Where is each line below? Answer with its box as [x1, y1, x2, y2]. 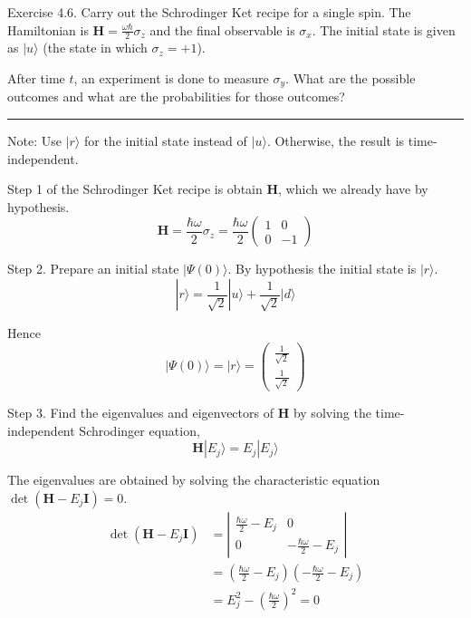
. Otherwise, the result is [266, 131, 405, 150]
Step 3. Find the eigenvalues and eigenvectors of [7, 403, 274, 422]
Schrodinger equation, [79, 420, 200, 439]
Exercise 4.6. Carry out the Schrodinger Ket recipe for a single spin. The [7, 3, 411, 21]
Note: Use [7, 131, 62, 150]
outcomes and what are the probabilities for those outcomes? [7, 87, 345, 106]
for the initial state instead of [83, 131, 247, 150]
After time [7, 69, 65, 88]
